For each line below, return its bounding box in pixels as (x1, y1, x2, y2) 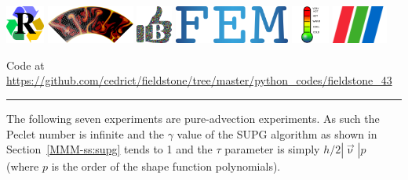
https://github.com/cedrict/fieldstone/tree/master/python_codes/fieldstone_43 (6, 72, 392, 88)
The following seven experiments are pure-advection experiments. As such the (6, 110, 380, 127)
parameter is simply (224, 141, 320, 157)
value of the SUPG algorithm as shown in (177, 125, 377, 142)
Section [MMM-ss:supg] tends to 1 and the (6, 141, 213, 157)
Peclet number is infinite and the (6, 125, 164, 142)
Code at (6, 56, 45, 73)
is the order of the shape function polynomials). (51, 158, 281, 175)
